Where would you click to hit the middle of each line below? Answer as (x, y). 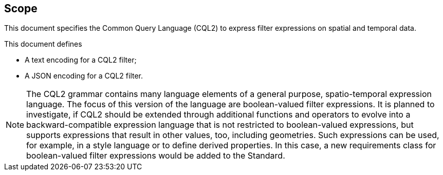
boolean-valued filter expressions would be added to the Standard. (156, 156)
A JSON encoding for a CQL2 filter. (84, 76)
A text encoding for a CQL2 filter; (81, 60)
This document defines (43, 44)
